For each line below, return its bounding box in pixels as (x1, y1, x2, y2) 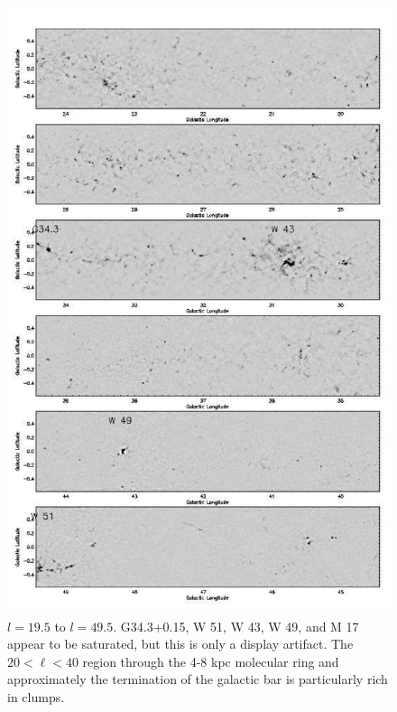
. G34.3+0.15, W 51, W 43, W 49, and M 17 (113, 616, 359, 635)
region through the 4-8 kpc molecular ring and (82, 651, 339, 670)
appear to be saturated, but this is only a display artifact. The (7, 634, 354, 653)
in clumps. (7, 688, 65, 707)
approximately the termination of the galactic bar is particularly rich (7, 670, 388, 689)
